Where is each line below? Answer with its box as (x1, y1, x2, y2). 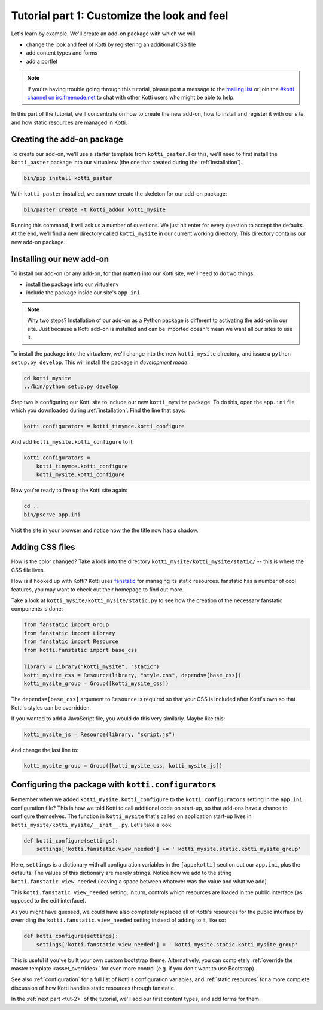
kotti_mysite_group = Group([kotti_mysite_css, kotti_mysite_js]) (23, 762, 223, 769)
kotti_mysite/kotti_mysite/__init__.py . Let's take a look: (11, 821, 173, 828)
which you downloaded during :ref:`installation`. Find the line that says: (11, 407, 185, 414)
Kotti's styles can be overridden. (11, 704, 92, 711)
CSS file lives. (11, 566, 45, 573)
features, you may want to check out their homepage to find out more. (11, 585, 184, 593)
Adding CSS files (11, 542, 75, 552)
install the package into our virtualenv (26, 281, 119, 288)
